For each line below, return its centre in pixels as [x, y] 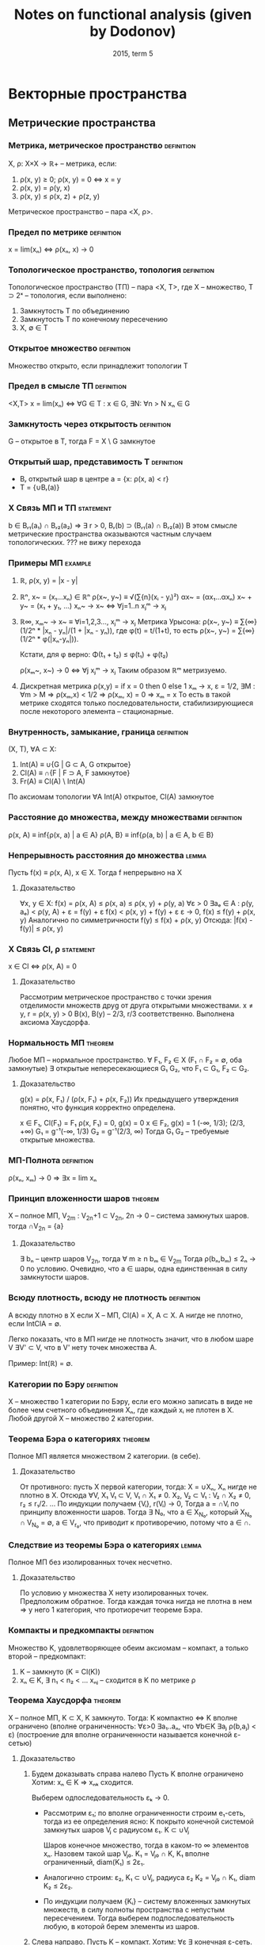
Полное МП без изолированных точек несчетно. [90, 1562]
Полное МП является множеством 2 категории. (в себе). [104, 1456]
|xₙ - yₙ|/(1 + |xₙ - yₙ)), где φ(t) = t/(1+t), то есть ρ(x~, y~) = [139, 631]
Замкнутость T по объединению [74, 311]
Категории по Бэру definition [63, 1384]
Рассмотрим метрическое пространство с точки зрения [115, 997]
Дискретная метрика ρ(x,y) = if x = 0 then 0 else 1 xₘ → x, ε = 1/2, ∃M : [137, 686]
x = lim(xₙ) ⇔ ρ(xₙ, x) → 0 [51, 249]
